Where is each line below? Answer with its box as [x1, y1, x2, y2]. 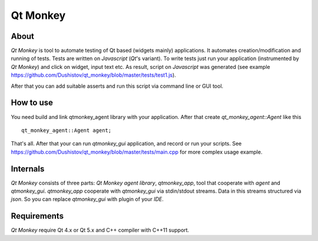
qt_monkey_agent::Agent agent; [21, 127, 112, 134]
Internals [11, 164, 45, 174]
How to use [11, 98, 53, 108]
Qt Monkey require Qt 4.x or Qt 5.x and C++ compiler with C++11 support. [11, 227, 190, 234]
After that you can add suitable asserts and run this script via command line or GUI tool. [11, 82, 224, 90]
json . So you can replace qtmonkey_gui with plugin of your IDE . [11, 196, 164, 203]
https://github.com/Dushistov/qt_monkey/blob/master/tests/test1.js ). [11, 71, 176, 79]
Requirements [11, 211, 64, 221]
